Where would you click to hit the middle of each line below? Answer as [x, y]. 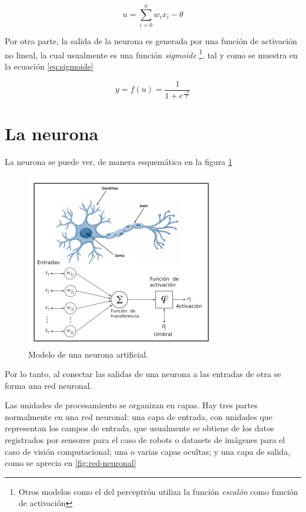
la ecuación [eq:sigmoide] [49, 66]
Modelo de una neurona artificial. [88, 354]
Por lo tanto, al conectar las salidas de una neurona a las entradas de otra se [143, 374]
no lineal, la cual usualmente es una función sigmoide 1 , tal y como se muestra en [151, 54]
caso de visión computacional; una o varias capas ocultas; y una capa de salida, [148, 451]
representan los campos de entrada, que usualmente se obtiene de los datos [139, 428]
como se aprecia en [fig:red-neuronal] [71, 463]
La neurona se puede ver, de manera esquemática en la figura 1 [119, 162]
